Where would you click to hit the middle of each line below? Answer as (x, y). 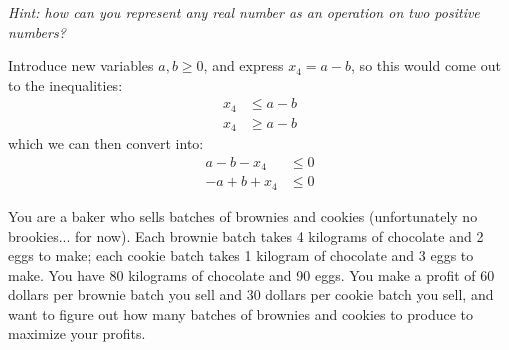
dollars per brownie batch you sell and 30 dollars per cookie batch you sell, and (251, 294)
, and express (243, 65)
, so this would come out (426, 65)
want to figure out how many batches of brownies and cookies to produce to (241, 313)
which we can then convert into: (106, 143)
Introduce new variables (81, 65)
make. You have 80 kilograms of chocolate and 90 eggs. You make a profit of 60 (251, 274)
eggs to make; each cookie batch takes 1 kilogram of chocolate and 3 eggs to (241, 255)
